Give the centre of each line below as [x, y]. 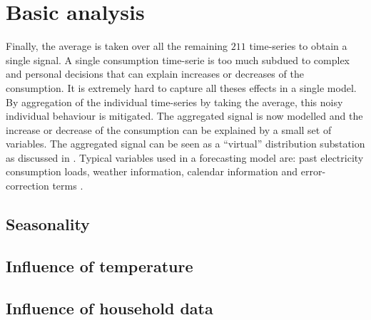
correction [27, 186]
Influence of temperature [100, 265]
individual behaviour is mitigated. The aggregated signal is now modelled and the [184, 116]
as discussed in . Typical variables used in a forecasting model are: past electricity [185, 157]
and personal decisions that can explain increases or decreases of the [155, 74]
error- [313, 171]
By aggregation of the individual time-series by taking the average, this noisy [174, 102]
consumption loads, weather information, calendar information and [152, 171]
